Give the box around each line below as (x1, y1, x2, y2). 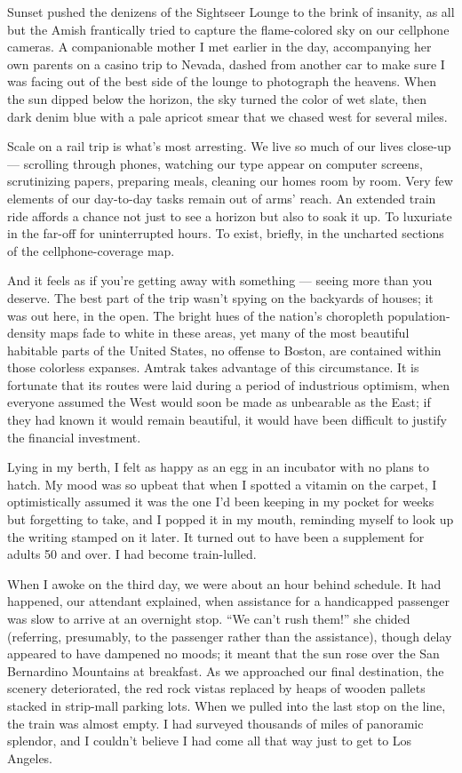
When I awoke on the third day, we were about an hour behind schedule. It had (7, 574, 442, 593)
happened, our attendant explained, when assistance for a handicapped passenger (7, 592, 450, 610)
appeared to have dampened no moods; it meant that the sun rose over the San (7, 644, 440, 663)
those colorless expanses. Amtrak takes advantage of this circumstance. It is (7, 358, 419, 377)
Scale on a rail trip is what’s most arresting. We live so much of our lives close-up (7, 137, 451, 155)
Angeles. (7, 748, 53, 767)
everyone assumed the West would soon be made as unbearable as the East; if (7, 393, 431, 411)
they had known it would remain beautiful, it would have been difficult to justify (7, 410, 447, 429)
